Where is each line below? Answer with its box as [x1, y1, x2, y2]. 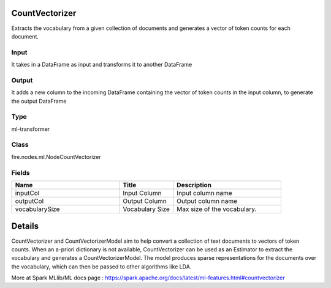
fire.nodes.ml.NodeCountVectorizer [11, 153, 101, 160]
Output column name [177, 197, 238, 205]
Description [177, 181, 211, 189]
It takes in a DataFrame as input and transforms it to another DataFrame [11, 61, 192, 68]
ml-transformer [11, 125, 50, 133]
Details [11, 221, 39, 232]
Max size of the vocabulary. [177, 205, 257, 213]
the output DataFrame [11, 97, 67, 105]
